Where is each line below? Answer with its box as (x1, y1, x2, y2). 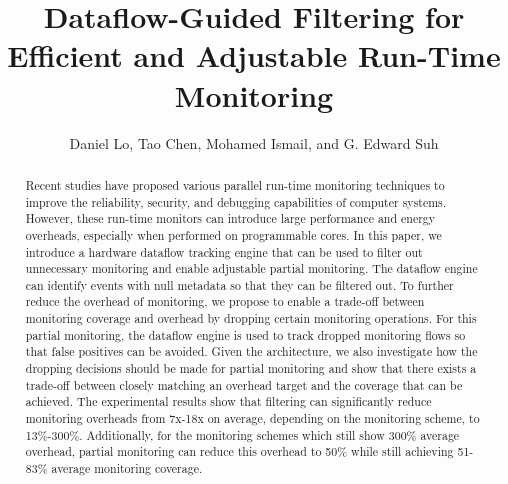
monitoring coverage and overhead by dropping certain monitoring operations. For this (25, 310, 477, 327)
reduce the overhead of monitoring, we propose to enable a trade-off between (25, 293, 425, 310)
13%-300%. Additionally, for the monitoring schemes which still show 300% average (25, 426, 460, 443)
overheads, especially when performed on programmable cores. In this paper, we (25, 226, 442, 243)
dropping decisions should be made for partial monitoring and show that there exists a (25, 360, 477, 377)
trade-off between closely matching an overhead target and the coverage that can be (25, 376, 463, 393)
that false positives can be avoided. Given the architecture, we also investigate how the (25, 343, 478, 360)
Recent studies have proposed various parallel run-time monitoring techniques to (25, 176, 445, 193)
